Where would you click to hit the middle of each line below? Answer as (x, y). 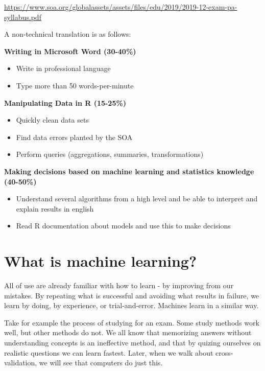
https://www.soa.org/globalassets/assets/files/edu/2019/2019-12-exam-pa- (121, 7)
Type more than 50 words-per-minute (75, 85)
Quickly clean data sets (52, 120)
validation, (21, 363)
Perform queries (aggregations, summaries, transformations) (110, 154)
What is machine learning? (101, 261)
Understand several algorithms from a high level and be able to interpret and (137, 199)
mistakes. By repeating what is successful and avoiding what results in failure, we (132, 295)
